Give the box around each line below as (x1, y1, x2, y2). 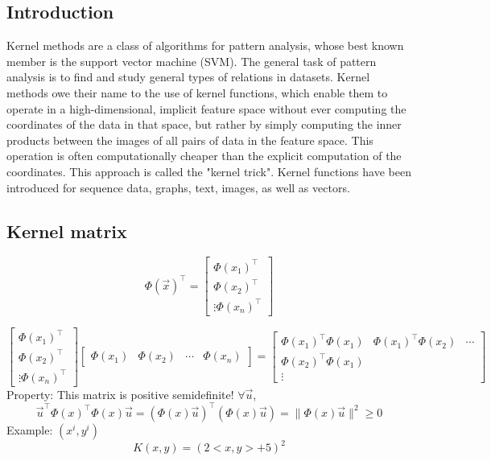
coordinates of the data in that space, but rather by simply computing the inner (6, 116, 402, 133)
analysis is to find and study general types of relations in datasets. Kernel (6, 68, 370, 85)
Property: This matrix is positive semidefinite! (6, 385, 234, 402)
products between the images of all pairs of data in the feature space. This (6, 131, 373, 148)
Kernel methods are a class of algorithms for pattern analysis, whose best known (6, 37, 404, 54)
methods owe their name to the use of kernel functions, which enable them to (6, 84, 388, 101)
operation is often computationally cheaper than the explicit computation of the (6, 147, 402, 164)
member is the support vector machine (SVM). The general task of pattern (6, 52, 377, 69)
